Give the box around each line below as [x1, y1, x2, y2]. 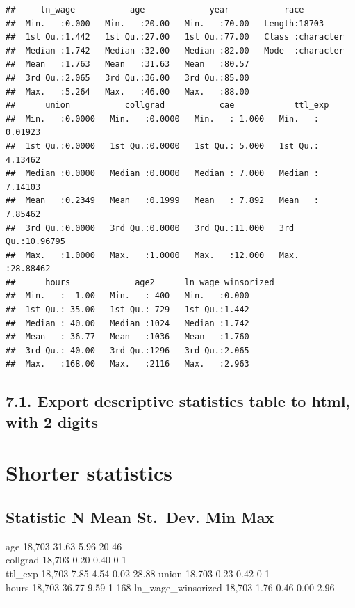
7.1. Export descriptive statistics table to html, [6, 390, 351, 412]
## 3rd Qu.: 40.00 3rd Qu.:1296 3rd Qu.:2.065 [6, 345, 249, 355]
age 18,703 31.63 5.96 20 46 [6, 538, 122, 553]
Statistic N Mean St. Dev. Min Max [6, 506, 274, 527]
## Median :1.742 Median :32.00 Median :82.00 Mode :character [6, 45, 344, 56]
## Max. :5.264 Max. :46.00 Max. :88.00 [6, 86, 249, 97]
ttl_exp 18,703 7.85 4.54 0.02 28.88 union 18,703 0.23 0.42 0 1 [6, 566, 270, 580]
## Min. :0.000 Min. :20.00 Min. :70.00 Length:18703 [6, 18, 324, 29]
